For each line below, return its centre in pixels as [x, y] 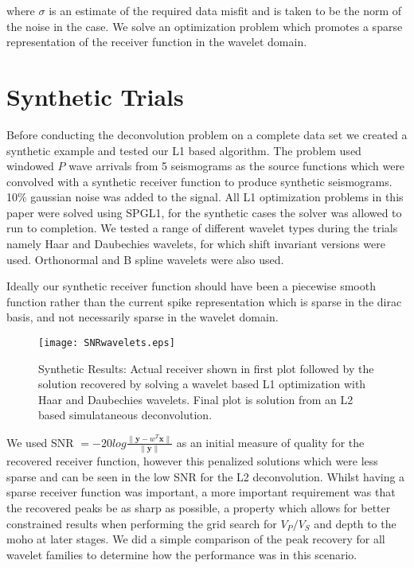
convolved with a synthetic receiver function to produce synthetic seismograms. [199, 181]
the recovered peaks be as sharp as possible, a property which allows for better [199, 508]
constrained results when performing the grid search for [142, 523]
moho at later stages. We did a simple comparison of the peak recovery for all [196, 539]
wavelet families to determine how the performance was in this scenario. [182, 554]
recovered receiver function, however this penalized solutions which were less [192, 461]
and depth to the [355, 523]
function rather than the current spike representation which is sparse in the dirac [204, 301]
